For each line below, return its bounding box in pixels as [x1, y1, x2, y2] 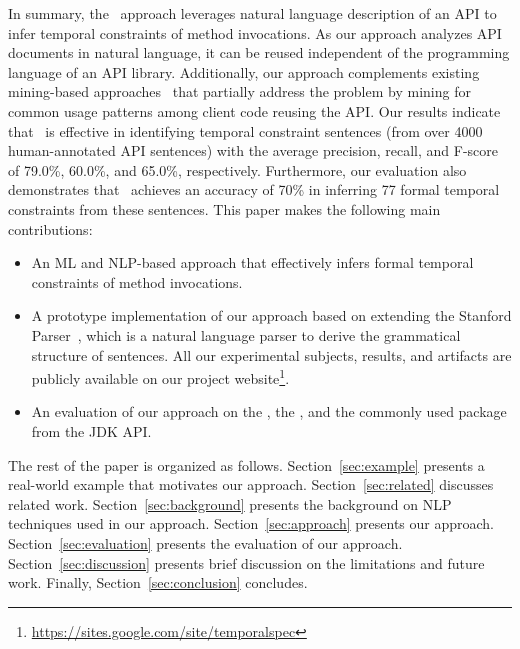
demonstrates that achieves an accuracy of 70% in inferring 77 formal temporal [8, 179, 500, 200]
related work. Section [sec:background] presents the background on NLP [8, 493, 452, 514]
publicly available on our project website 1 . [31, 365, 290, 388]
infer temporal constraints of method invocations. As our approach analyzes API [8, 22, 502, 43]
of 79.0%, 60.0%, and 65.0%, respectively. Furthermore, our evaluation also [8, 159, 467, 180]
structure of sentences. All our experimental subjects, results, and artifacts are [31, 344, 512, 365]
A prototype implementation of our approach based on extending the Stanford [31, 305, 512, 326]
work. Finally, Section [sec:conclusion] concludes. [8, 572, 308, 593]
